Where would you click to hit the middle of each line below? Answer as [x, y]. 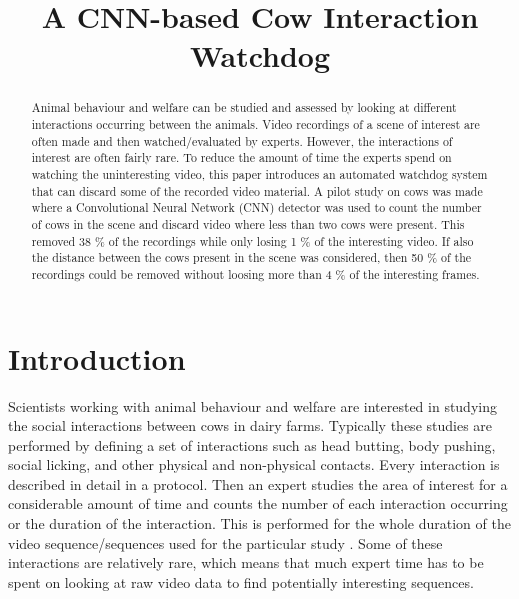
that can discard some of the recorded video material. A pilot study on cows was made [257, 190]
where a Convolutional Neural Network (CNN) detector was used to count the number [256, 207]
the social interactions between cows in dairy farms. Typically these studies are [250, 425]
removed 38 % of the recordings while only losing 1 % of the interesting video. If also [252, 240]
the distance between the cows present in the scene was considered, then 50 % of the [251, 257]
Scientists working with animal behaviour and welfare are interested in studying [252, 405]
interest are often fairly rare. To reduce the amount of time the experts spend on [241, 157]
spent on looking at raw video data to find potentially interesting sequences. [241, 581]
